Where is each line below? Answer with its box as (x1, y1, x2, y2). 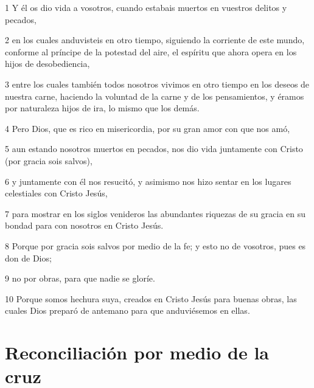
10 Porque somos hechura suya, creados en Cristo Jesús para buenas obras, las (5, 292, 297, 305)
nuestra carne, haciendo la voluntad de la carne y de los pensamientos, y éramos (5, 89, 304, 102)
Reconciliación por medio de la (5, 340, 270, 365)
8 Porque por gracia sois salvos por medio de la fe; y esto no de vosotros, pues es (5, 239, 306, 252)
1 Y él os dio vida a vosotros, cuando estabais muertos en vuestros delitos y (5, 1, 287, 13)
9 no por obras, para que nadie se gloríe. (5, 272, 155, 285)
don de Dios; (5, 251, 52, 264)
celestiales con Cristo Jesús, (5, 187, 108, 199)
